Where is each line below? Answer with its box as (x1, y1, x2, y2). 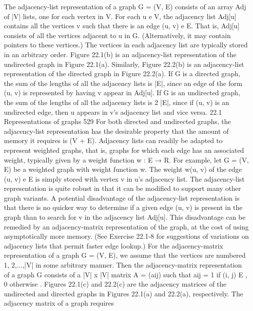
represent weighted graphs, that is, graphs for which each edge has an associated (4, 145, 244, 155)
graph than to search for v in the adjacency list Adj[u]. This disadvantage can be (4, 212, 246, 222)
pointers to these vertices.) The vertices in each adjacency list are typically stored (4, 40, 248, 50)
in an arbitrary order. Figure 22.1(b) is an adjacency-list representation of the (4, 49, 236, 59)
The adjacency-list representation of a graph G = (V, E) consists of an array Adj (4, 1, 246, 11)
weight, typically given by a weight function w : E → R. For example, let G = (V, (4, 154, 249, 165)
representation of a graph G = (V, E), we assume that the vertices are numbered (4, 250, 246, 260)
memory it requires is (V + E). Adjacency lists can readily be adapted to (4, 135, 223, 145)
